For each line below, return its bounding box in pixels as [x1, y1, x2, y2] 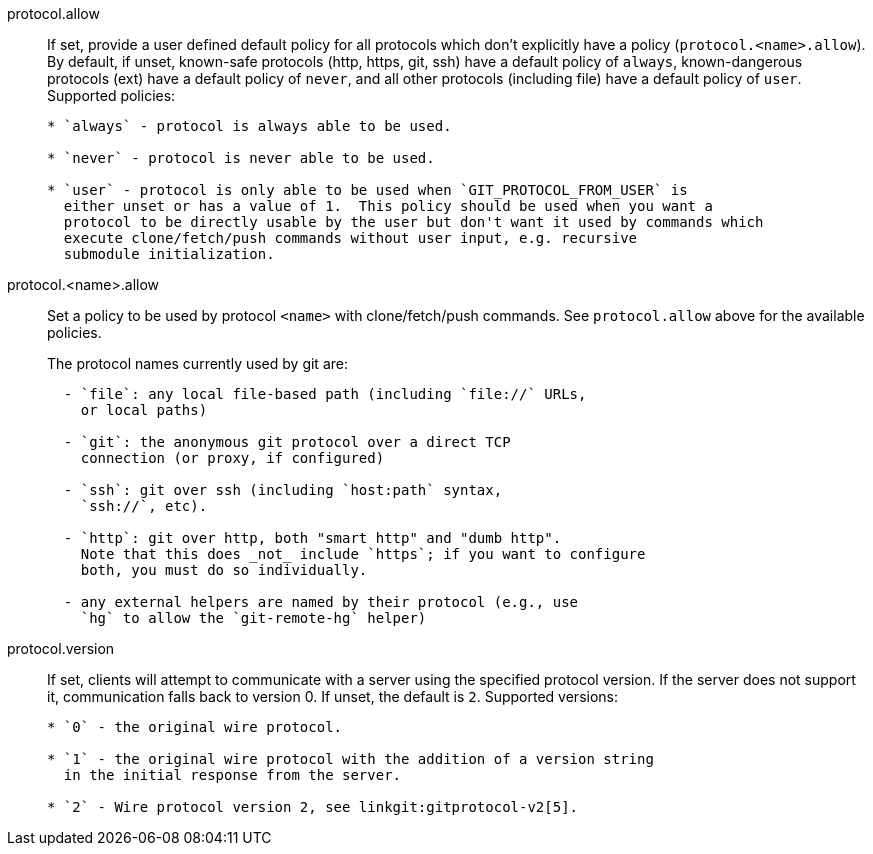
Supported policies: [47, 87, 176, 104]
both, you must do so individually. [80, 562, 368, 578]
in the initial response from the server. [63, 767, 402, 783]
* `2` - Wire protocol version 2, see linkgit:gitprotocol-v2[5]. [47, 799, 579, 815]
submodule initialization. [63, 246, 275, 262]
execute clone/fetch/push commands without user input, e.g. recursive [63, 230, 638, 246]
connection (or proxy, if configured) [80, 450, 385, 466]
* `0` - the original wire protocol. [47, 719, 343, 735]
